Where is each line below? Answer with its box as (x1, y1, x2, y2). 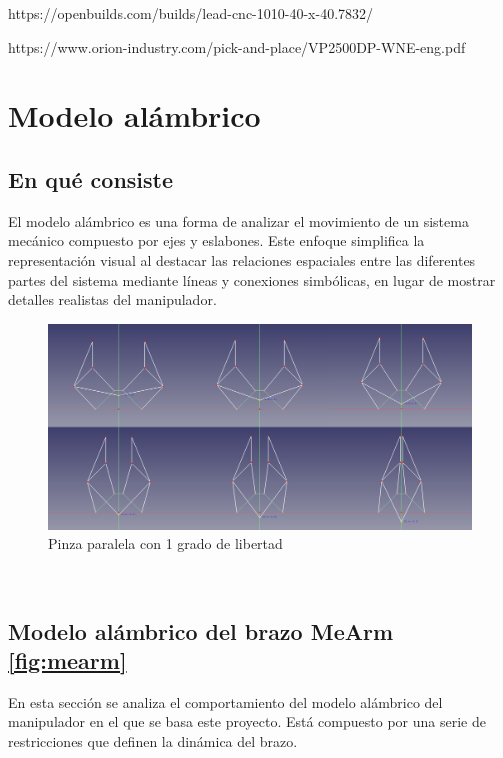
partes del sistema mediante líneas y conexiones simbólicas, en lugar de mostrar (8, 269, 496, 290)
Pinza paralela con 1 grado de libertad (48, 533, 283, 554)
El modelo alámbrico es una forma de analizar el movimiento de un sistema (8, 210, 469, 231)
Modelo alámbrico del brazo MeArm (8, 615, 394, 646)
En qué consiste (8, 163, 174, 194)
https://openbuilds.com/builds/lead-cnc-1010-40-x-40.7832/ (8, 3, 374, 23)
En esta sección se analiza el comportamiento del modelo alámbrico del (8, 691, 443, 712)
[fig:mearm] (8, 645, 127, 676)
